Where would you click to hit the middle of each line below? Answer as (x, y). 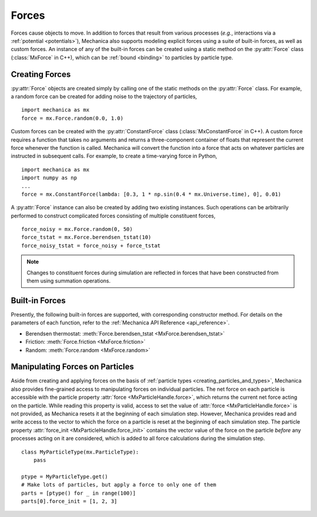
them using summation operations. (69, 281)
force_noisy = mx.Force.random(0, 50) (77, 229)
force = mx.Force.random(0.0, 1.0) (72, 118)
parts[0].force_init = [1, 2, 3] (69, 501)
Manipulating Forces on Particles (72, 367)
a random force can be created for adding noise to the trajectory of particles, (104, 96)
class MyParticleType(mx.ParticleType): (80, 452)
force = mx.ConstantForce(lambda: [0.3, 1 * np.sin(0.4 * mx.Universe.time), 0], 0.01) (151, 194)
